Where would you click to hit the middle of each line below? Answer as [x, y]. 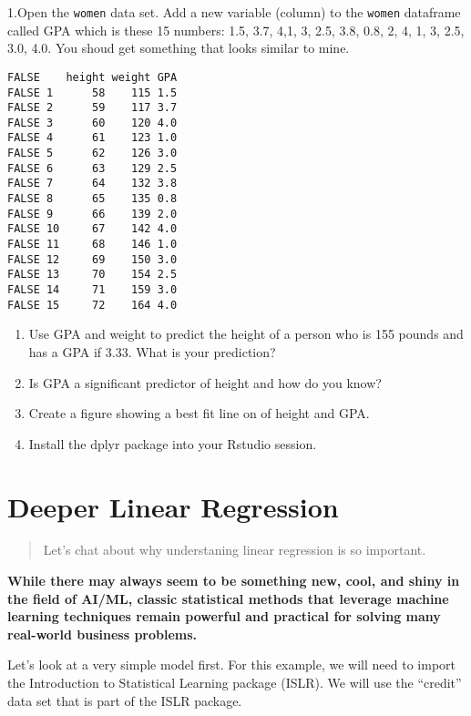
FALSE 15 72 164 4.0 [92, 305]
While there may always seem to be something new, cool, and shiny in [234, 581]
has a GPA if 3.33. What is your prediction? [152, 351]
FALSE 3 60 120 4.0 [92, 123]
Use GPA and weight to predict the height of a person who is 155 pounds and [246, 334]
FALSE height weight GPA [92, 77]
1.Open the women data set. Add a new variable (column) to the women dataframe [234, 12]
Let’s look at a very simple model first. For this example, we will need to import [231, 665]
